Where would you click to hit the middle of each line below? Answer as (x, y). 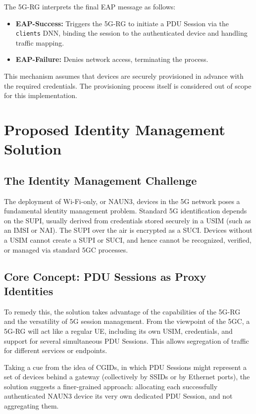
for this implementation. (41, 95)
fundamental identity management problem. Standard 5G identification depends (126, 211)
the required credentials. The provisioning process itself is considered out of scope (128, 85)
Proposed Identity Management (115, 129)
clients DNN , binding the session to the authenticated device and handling (131, 33)
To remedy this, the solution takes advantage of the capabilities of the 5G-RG (122, 311)
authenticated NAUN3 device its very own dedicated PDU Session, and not (118, 396)
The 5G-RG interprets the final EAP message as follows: (90, 6)
